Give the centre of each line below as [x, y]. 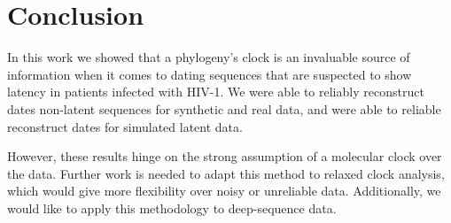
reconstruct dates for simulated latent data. [125, 126]
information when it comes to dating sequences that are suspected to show [210, 74]
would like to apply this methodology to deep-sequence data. [172, 208]
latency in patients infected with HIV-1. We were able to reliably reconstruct [216, 92]
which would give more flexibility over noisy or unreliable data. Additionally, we [224, 191]
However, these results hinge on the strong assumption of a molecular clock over [225, 156]
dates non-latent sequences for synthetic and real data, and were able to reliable [224, 108]
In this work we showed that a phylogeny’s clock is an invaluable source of [209, 57]
